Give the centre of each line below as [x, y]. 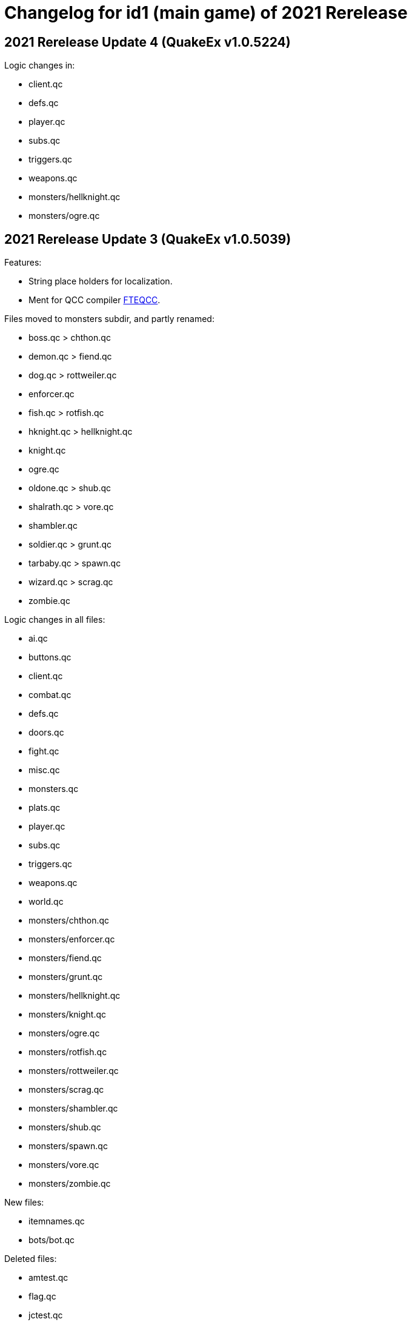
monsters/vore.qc [64, 1165]
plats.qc [45, 808]
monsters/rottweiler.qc [74, 1071]
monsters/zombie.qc [70, 1184]
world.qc [46, 902]
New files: [24, 1203]
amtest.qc [48, 1278]
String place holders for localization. [101, 281]
